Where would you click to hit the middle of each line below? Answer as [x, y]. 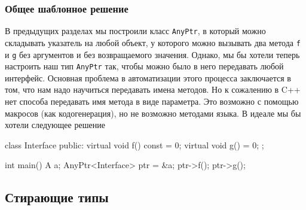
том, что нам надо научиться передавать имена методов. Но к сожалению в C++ [153, 89]
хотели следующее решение [55, 125]
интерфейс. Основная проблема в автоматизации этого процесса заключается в [148, 77]
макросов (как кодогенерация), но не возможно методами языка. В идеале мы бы [153, 113]
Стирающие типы [57, 197]
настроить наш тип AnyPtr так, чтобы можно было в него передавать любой [144, 66]
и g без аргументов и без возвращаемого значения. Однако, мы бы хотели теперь [152, 54]
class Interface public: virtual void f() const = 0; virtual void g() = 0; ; [134, 144]
